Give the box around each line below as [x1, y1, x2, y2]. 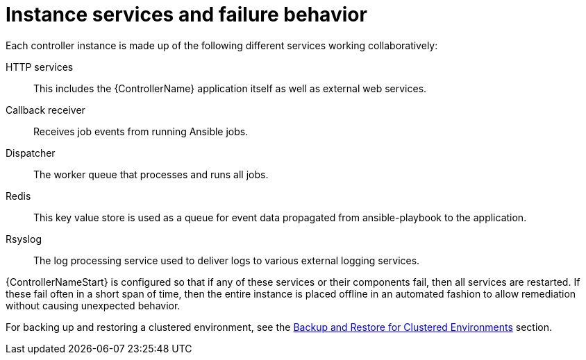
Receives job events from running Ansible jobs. [33, 125, 249, 137]
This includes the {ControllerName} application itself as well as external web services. [33, 82, 427, 94]
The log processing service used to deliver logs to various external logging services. [33, 254, 420, 266]
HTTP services [6, 60, 74, 73]
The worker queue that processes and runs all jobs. [33, 168, 269, 180]
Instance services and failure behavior [6, 3, 367, 26]
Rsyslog [6, 232, 42, 245]
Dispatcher [6, 146, 56, 159]
